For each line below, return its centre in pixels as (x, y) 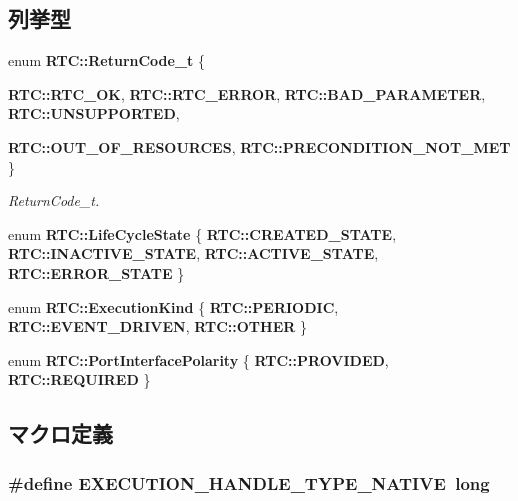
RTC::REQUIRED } (79, 379)
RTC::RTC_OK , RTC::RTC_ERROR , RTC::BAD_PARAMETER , (247, 93)
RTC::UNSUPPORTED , (94, 113)
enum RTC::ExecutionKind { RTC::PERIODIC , (173, 306)
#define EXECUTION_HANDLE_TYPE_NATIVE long (249, 482)
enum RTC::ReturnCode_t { (107, 60)
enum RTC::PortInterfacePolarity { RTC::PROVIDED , (198, 359)
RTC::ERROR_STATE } (96, 272)
